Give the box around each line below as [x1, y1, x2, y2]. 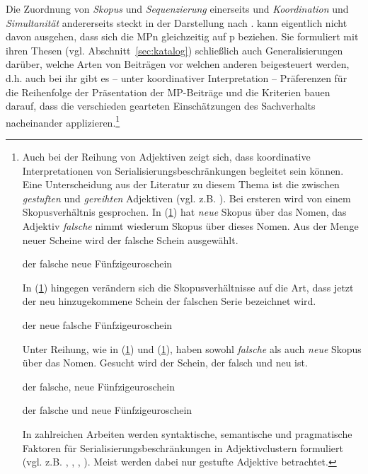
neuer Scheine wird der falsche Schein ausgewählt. [22, 232, 238, 247]
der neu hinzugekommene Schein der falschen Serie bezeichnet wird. [22, 294, 316, 308]
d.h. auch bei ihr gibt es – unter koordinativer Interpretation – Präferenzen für [6, 70, 347, 85]
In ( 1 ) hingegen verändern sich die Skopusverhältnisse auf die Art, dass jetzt [22, 279, 354, 294]
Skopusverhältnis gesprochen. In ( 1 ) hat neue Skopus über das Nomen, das [22, 204, 347, 219]
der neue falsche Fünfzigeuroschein [22, 317, 173, 332]
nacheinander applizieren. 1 [6, 112, 120, 129]
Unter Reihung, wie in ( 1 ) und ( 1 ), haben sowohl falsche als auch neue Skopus [22, 341, 362, 356]
